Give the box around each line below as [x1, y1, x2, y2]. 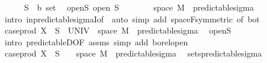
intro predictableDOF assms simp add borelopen [4, 35, 188, 48]
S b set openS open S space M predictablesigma [24, 1, 254, 13]
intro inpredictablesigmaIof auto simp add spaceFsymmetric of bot [4, 12, 260, 25]
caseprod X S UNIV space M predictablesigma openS [4, 24, 231, 37]
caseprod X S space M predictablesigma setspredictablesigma [4, 47, 262, 59]
